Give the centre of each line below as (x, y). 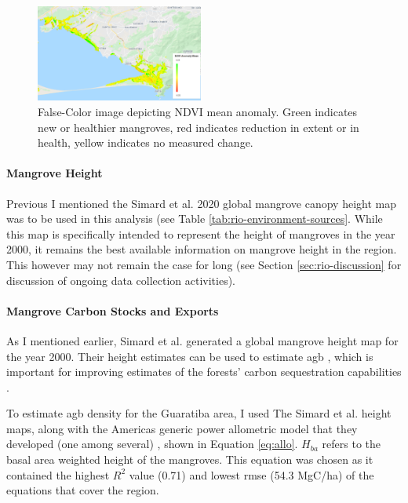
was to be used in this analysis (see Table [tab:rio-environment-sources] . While (195, 219)
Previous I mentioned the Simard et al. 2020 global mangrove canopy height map (201, 203)
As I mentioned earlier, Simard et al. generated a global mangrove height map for (202, 340)
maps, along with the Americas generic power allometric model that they (182, 428)
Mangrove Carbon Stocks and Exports (113, 310)
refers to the (352, 444)
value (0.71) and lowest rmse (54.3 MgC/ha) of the (251, 474)
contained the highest (58, 474)
